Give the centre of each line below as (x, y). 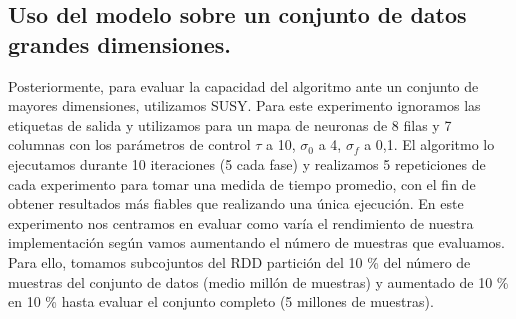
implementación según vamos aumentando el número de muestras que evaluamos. (257, 242)
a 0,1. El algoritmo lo (429, 144)
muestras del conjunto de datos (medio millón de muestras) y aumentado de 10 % (258, 281)
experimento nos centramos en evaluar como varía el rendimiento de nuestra (241, 222)
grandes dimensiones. (119, 43)
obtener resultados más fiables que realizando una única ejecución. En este (236, 203)
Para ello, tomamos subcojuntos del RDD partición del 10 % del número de (239, 261)
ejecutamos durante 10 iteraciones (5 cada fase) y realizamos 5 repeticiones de (247, 163)
